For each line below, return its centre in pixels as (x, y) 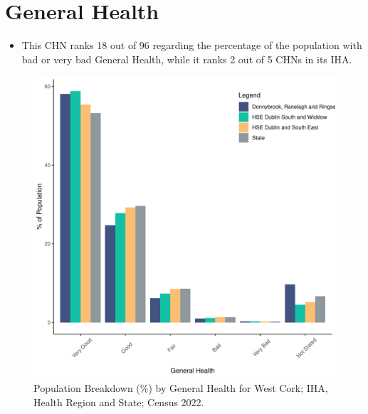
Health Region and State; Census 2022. (119, 402)
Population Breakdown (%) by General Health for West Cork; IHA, (181, 387)
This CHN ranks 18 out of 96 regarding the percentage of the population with (192, 45)
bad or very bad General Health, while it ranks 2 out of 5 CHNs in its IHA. (187, 59)
